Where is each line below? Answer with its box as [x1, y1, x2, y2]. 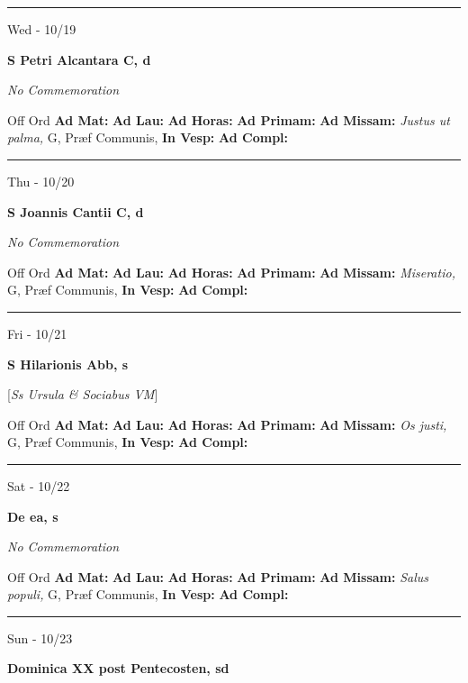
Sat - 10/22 [7, 476, 70, 495]
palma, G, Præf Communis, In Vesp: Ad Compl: [7, 128, 289, 147]
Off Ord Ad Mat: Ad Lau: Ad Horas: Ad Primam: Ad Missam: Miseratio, [7, 262, 455, 281]
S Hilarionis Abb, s [7, 354, 129, 373]
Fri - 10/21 [7, 323, 67, 342]
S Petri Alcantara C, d [7, 50, 151, 68]
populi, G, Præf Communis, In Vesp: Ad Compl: [7, 585, 289, 604]
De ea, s [7, 506, 58, 525]
